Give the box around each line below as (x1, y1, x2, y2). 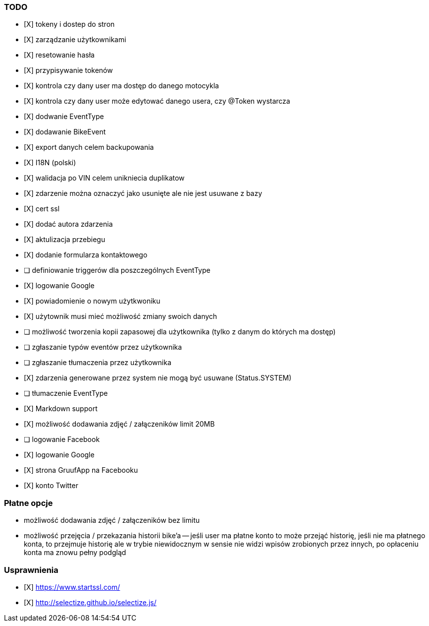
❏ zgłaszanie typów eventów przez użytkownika (24, 343, 182, 352)
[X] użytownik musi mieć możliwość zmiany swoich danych (24, 312, 217, 321)
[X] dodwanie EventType (24, 112, 104, 121)
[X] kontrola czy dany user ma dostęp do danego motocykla (24, 81, 219, 90)
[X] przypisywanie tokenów (24, 66, 113, 75)
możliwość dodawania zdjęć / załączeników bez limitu (24, 516, 200, 525)
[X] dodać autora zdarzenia (24, 220, 113, 229)
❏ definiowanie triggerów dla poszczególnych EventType (24, 266, 211, 275)
